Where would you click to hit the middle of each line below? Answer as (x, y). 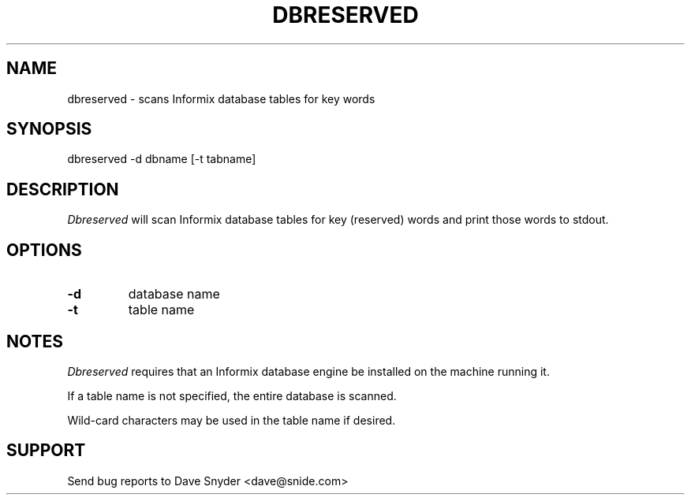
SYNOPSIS (49, 129)
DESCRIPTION (63, 189)
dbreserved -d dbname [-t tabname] (162, 159)
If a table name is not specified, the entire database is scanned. (232, 395)
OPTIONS (44, 250)
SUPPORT (46, 451)
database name (174, 294)
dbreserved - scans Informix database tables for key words (221, 98)
